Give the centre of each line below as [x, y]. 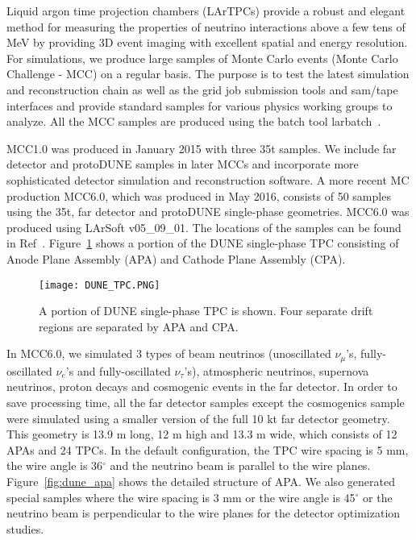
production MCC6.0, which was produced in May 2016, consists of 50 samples [199, 195]
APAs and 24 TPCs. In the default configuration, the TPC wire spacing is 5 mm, [208, 449]
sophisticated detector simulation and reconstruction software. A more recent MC [208, 179]
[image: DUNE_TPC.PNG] [100, 285]
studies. [25, 528]
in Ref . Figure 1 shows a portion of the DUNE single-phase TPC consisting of [203, 243]
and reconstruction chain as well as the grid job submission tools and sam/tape [202, 89]
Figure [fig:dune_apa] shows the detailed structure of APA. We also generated [201, 481]
